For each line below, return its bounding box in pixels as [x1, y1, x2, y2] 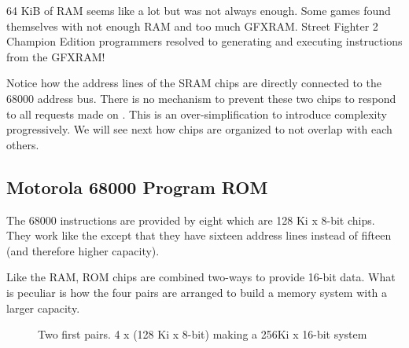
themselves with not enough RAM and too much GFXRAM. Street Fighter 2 [6, 17, 378, 34]
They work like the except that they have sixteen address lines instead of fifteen [6, 227, 392, 244]
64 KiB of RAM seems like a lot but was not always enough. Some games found [6, 2, 391, 18]
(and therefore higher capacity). [6, 242, 160, 258]
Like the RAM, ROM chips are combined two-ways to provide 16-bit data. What [6, 269, 396, 285]
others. [6, 136, 39, 152]
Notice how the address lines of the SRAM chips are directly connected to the [6, 75, 381, 91]
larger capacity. [6, 299, 80, 316]
